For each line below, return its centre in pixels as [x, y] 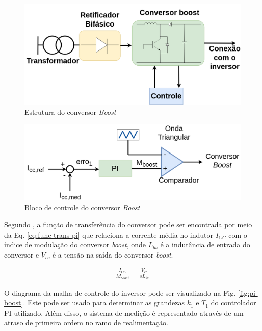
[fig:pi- [248, 292]
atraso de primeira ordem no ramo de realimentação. [86, 323]
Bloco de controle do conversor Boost [82, 207]
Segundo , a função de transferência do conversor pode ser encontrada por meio [128, 224]
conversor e [22, 254]
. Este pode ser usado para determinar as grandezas [104, 303]
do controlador [233, 303]
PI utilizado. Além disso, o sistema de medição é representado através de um [124, 312]
